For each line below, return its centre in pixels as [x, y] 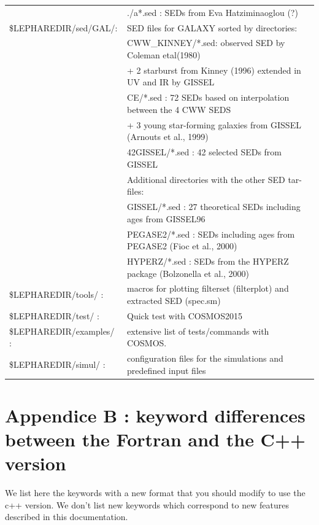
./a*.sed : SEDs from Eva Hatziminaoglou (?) [213, 12]
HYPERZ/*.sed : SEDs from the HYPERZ [208, 261]
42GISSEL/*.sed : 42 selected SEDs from [205, 152]
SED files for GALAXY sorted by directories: [212, 27]
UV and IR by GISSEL [171, 82]
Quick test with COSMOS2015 [185, 315]
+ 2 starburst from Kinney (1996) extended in [214, 70]
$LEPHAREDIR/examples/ [62, 331]
